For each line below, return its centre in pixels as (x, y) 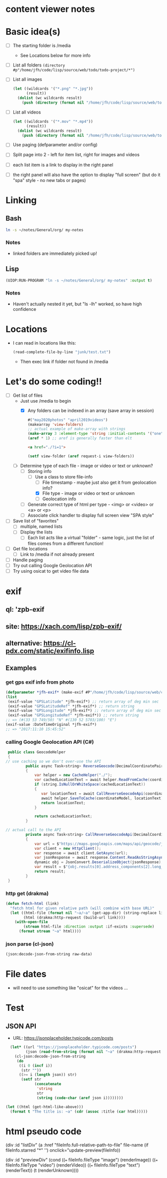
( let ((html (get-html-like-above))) (45, 1107)
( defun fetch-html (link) (32, 903)
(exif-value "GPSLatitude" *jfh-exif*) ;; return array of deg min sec (83, 702)
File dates (26, 974)
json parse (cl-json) (30, 944)
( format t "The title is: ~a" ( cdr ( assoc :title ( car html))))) (79, 1112)
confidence (25, 309)
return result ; (50, 872)
